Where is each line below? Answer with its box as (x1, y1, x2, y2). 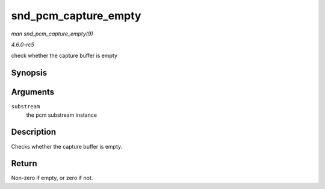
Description (11, 127, 57, 137)
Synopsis (11, 68, 48, 78)
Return (11, 158, 37, 169)
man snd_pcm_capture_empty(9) (11, 30, 93, 37)
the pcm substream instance (26, 111, 97, 119)
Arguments (11, 87, 55, 98)
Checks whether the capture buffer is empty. (11, 143, 123, 150)
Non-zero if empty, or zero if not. (11, 175, 93, 182)
